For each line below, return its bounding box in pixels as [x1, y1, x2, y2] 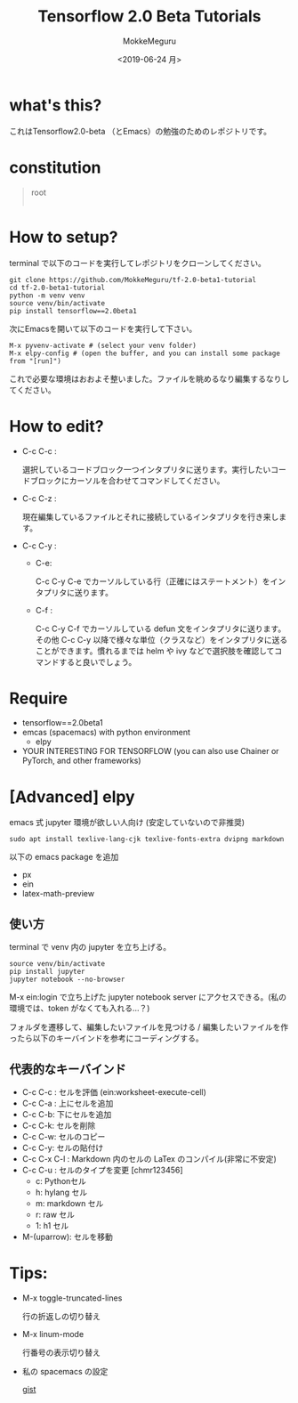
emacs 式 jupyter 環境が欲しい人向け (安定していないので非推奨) [9, 817, 246, 828]
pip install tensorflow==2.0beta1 [9, 306, 138, 315]
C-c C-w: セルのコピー [21, 1131, 106, 1141]
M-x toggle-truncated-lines [21, 1293, 123, 1303]
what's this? [9, 95, 102, 115]
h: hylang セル [35, 1187, 87, 1197]
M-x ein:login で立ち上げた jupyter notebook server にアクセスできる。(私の [9, 992, 287, 1002]
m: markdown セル [35, 1198, 104, 1208]
